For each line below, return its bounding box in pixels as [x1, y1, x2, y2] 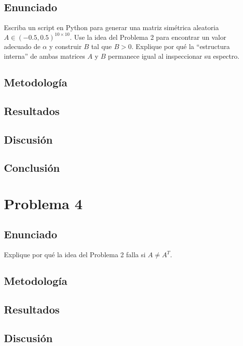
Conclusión [4, 160, 60, 175]
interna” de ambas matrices [4, 50, 85, 61]
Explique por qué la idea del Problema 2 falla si [4, 249, 146, 260]
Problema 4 [4, 193, 83, 213]
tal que [91, 41, 112, 51]
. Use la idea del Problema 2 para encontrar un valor [70, 32, 227, 42]
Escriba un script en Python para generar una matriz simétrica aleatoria [4, 22, 219, 33]
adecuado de [4, 41, 41, 51]
